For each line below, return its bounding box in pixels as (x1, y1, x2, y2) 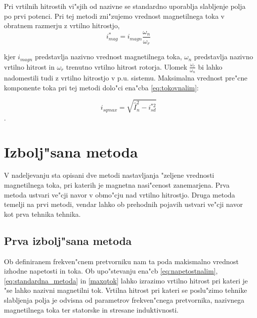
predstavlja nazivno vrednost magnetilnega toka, (35, 51, 182, 62)
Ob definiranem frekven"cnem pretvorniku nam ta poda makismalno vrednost (4, 256, 239, 266)
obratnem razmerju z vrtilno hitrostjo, (4, 20, 120, 31)
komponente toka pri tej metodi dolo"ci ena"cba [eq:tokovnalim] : (4, 82, 199, 92)
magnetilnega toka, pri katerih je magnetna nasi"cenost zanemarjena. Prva (4, 180, 230, 190)
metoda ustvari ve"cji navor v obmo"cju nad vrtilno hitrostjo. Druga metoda (4, 189, 235, 199)
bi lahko (198, 61, 222, 72)
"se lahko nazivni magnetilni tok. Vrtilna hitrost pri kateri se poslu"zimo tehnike (4, 285, 247, 295)
